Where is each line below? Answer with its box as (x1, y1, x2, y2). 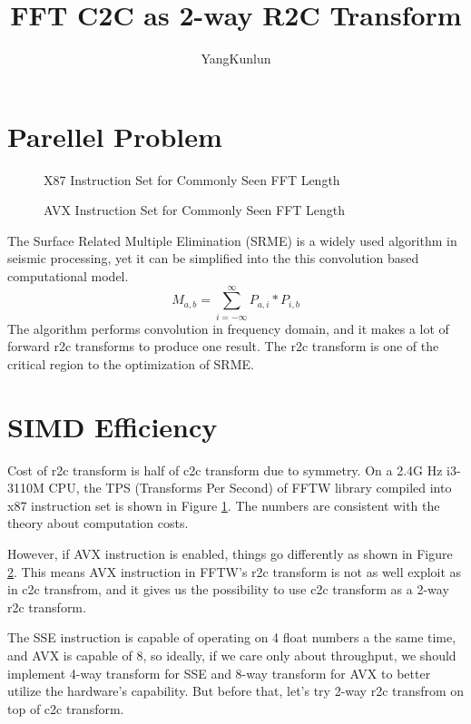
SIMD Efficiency (7, 407, 218, 445)
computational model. (7, 267, 129, 286)
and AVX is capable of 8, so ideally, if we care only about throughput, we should (7, 646, 456, 664)
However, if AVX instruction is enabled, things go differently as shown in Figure (7, 544, 453, 563)
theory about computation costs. (7, 514, 189, 533)
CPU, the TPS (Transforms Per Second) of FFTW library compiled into (48, 478, 452, 497)
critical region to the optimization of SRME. (7, 354, 254, 373)
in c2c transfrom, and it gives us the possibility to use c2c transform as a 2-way (7, 580, 449, 599)
